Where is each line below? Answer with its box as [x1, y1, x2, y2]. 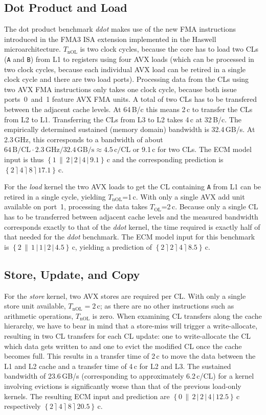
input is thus [4, 154, 44, 164]
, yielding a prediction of [75, 241, 152, 252]
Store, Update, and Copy [4, 266, 140, 282]
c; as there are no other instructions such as [97, 300, 234, 311]
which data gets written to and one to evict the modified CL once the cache [4, 340, 242, 351]
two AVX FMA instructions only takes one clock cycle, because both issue [4, 83, 237, 94]
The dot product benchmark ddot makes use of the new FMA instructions [4, 24, 236, 34]
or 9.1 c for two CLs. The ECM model [132, 144, 252, 155]
